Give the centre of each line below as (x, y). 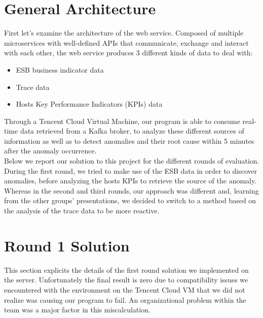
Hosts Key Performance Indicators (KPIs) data (89, 104)
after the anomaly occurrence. (50, 151)
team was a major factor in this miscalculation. (77, 310)
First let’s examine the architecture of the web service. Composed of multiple (124, 33)
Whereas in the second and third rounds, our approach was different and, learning (131, 190)
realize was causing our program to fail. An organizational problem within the (125, 299)
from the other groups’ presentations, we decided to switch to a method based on (130, 200)
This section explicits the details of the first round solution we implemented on (126, 269)
